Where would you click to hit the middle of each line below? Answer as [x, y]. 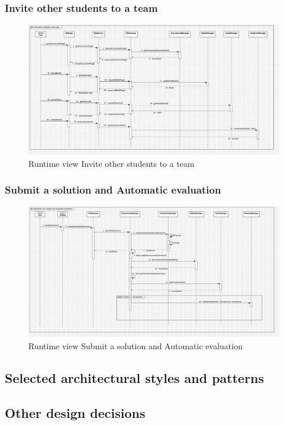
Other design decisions [75, 412]
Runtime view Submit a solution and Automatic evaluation [135, 345]
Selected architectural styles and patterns [135, 377]
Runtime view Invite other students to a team [112, 163]
